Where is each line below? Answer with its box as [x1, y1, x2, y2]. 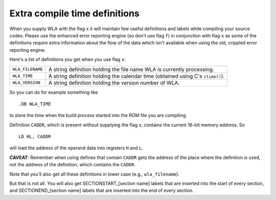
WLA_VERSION [12, 80, 40, 85]
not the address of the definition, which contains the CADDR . [9, 162, 135, 168]
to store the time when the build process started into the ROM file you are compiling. [9, 113, 188, 119]
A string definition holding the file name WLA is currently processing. [49, 65, 215, 73]
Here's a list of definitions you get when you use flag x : [9, 56, 126, 62]
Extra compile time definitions [9, 8, 140, 19]
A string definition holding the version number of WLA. [49, 79, 180, 86]
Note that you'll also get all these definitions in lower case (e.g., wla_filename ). [9, 171, 180, 177]
